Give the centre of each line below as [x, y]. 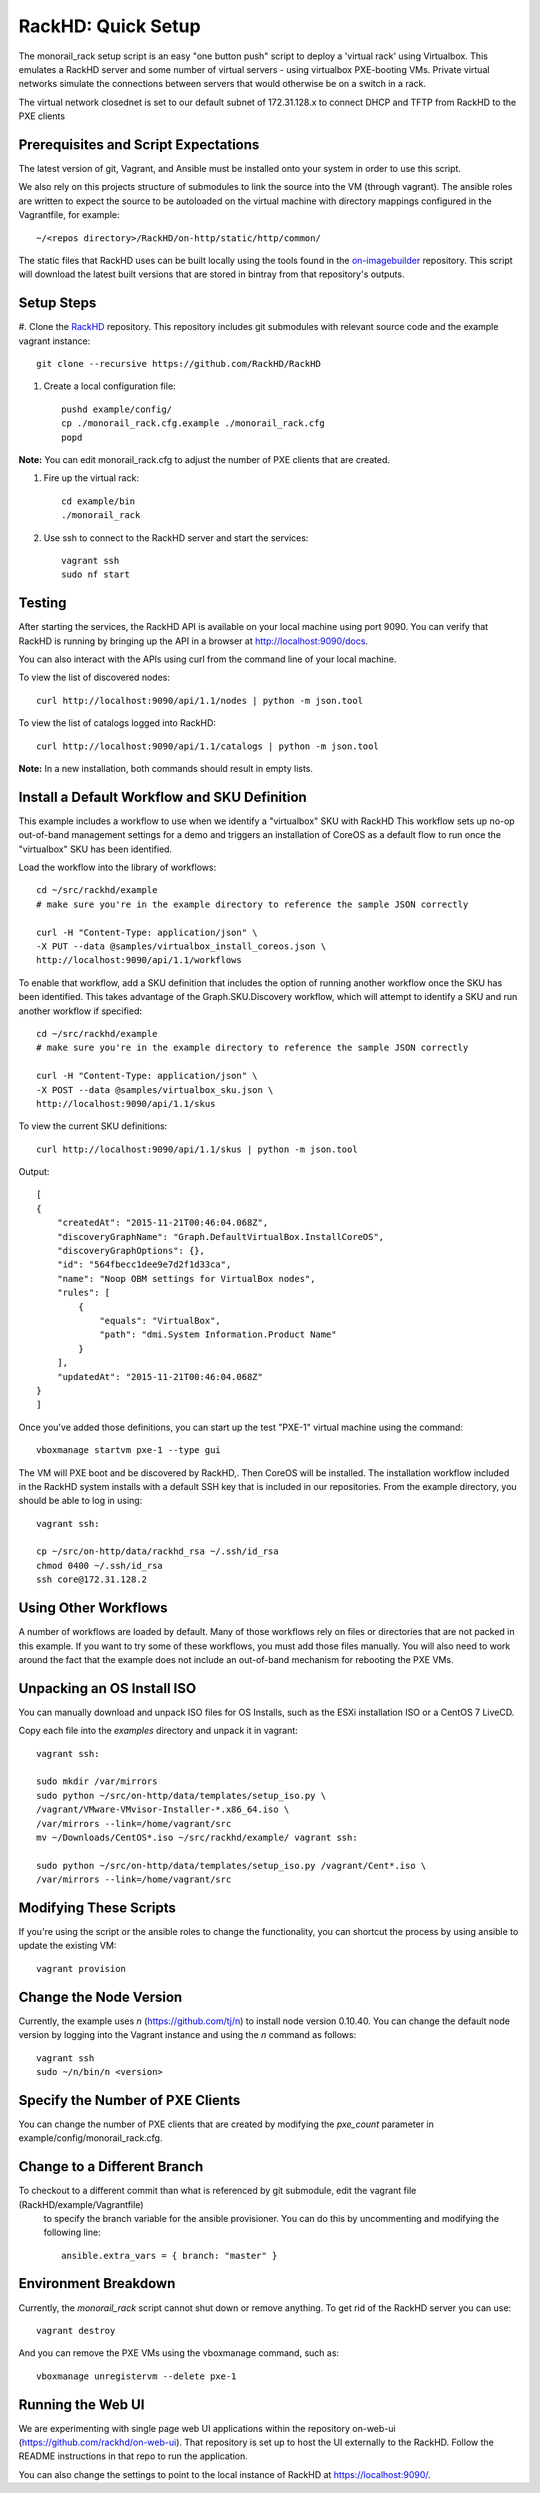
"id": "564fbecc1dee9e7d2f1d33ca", [144, 1264]
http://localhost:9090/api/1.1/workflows [139, 960]
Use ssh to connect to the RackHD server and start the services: [176, 537]
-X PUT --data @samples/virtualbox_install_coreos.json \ [181, 946]
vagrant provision [81, 1968]
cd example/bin [98, 501]
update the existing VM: [67, 1946]
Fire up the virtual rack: [91, 478]
